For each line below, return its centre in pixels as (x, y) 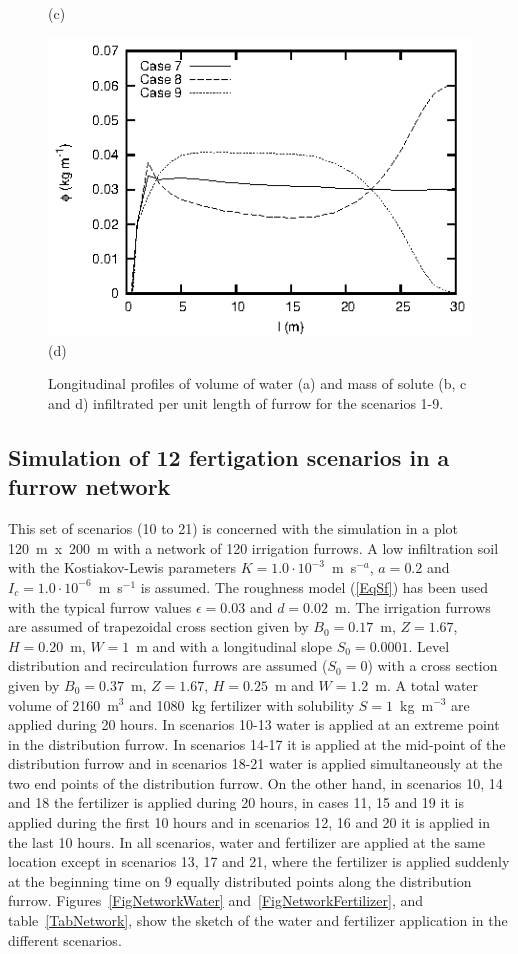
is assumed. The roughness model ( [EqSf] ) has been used (314, 586)
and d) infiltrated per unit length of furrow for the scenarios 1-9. (246, 402)
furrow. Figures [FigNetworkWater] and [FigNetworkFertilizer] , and (216, 900)
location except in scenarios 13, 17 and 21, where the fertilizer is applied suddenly (259, 861)
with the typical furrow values (100, 606)
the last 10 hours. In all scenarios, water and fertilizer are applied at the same (246, 841)
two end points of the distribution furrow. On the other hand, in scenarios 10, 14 (255, 782)
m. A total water (427, 684)
